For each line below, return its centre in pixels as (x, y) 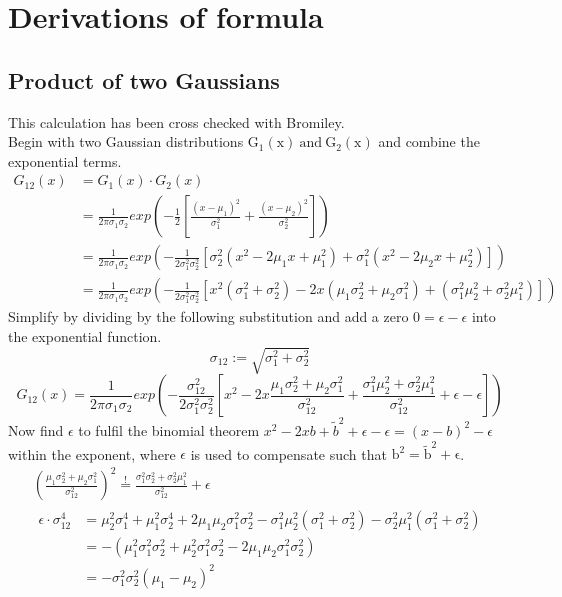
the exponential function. (85, 336)
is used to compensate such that (288, 453)
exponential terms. (65, 160)
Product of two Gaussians (144, 79)
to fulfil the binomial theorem (169, 429)
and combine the (429, 141)
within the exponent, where (92, 453)
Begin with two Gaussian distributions (126, 141)
